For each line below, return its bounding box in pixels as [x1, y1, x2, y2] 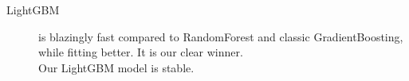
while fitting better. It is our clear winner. [38, 44, 243, 60]
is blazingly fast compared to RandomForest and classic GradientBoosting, [38, 28, 403, 44]
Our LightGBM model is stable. [38, 59, 195, 75]
